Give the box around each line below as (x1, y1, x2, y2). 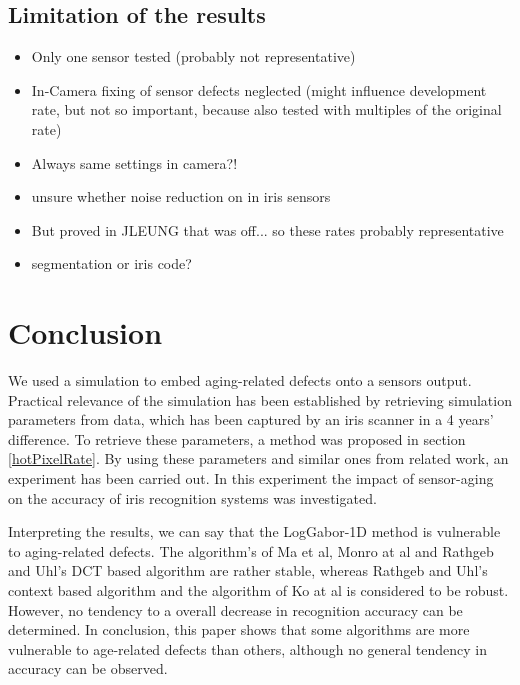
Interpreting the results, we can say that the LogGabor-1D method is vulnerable (8, 521, 501, 542)
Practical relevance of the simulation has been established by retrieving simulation (8, 389, 512, 410)
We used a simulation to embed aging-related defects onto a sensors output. (8, 370, 472, 391)
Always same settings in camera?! (31, 152, 238, 173)
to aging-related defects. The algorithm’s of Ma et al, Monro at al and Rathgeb (8, 540, 494, 561)
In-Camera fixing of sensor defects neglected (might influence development (31, 79, 487, 100)
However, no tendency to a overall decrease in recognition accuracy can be (8, 599, 463, 620)
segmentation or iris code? (31, 253, 192, 274)
